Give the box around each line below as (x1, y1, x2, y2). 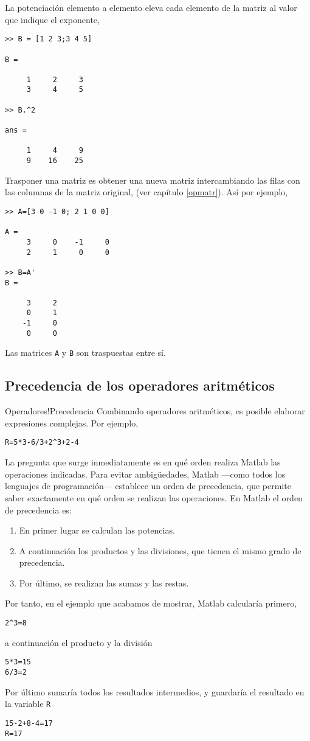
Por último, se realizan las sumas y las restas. (19, 576, 189, 589)
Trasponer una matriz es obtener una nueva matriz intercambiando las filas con (5, 173, 300, 186)
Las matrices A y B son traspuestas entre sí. (5, 346, 166, 359)
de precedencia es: (5, 503, 72, 516)
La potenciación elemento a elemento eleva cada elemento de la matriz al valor (5, 1, 297, 13)
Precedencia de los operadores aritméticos (5, 376, 275, 395)
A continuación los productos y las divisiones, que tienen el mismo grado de (19, 544, 301, 557)
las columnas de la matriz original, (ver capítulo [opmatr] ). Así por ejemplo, (5, 186, 288, 198)
